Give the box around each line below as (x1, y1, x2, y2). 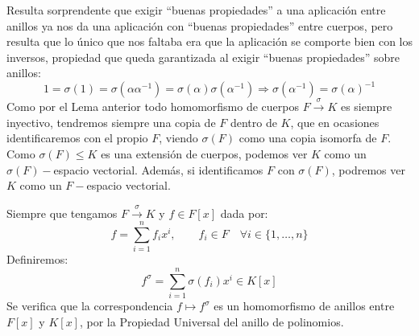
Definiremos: (6, 251, 68, 268)
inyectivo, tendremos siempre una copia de (6, 113, 216, 130)
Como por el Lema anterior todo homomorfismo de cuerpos (6, 98, 299, 115)
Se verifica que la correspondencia (6, 297, 173, 314)
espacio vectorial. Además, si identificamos (53, 161, 263, 178)
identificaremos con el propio (6, 129, 148, 146)
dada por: (220, 204, 268, 221)
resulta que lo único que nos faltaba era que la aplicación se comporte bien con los (6, 33, 413, 50)
